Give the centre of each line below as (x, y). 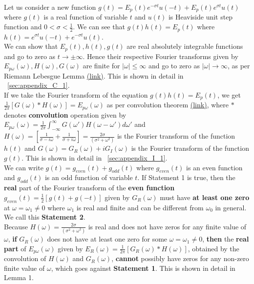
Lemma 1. (19, 277)
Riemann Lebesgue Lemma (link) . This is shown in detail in (94, 75)
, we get (229, 94)
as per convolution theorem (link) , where (168, 105)
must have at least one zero (205, 197)
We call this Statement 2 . (45, 217)
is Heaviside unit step (201, 17)
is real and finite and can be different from (140, 207)
